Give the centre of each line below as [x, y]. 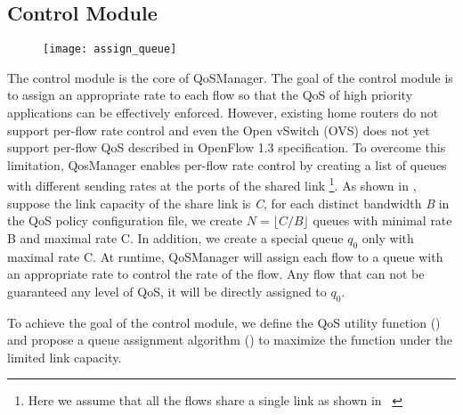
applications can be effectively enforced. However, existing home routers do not [223, 113]
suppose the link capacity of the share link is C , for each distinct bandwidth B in [228, 203]
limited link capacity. [65, 357]
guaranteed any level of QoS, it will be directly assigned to [167, 291]
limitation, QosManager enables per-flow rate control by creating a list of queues [227, 164]
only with [388, 237]
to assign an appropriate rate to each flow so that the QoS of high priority [210, 95]
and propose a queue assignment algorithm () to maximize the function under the [230, 340]
